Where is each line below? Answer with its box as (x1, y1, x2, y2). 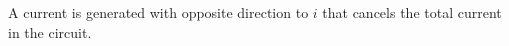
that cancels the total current (322, 2, 502, 22)
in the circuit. (8, 21, 92, 42)
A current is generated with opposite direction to (8, 2, 309, 22)
